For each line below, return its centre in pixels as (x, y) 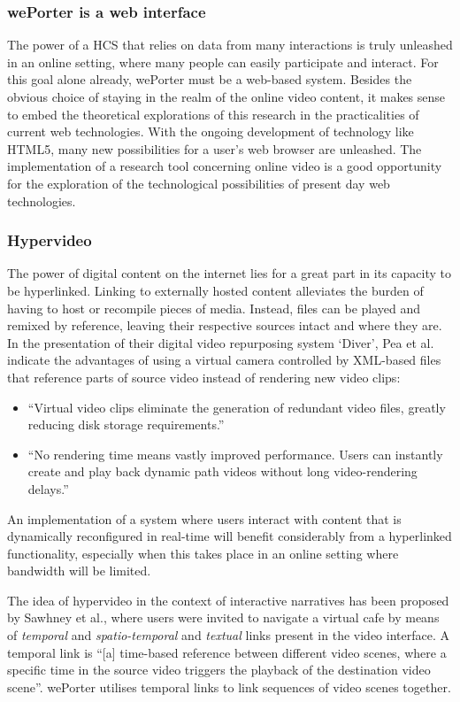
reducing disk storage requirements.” (126, 424)
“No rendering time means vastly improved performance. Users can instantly (235, 454)
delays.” (48, 488)
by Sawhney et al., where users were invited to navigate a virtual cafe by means (223, 617)
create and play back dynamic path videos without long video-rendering (222, 471)
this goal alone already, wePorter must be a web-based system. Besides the (210, 79)
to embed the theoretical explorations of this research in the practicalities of (213, 114)
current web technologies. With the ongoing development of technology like (211, 131)
